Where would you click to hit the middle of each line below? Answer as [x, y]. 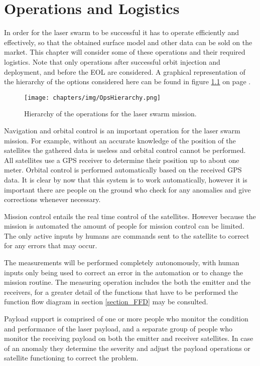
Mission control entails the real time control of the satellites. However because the [130, 216]
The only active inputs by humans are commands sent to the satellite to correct [127, 235]
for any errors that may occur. [51, 245]
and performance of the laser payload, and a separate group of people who [118, 328]
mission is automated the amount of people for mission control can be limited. [124, 226]
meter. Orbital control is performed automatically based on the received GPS [123, 170]
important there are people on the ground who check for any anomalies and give [127, 189]
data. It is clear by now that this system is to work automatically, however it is [126, 179]
